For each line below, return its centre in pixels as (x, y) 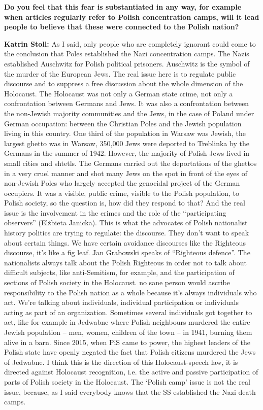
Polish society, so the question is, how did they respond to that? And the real (125, 203)
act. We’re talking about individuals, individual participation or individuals (122, 302)
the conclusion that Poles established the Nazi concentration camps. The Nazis (127, 54)
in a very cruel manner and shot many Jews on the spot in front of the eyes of (126, 173)
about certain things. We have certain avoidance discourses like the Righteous (125, 242)
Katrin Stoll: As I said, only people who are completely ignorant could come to (130, 43)
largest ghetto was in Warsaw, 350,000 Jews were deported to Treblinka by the (127, 143)
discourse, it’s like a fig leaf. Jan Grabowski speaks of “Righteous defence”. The (127, 252)
